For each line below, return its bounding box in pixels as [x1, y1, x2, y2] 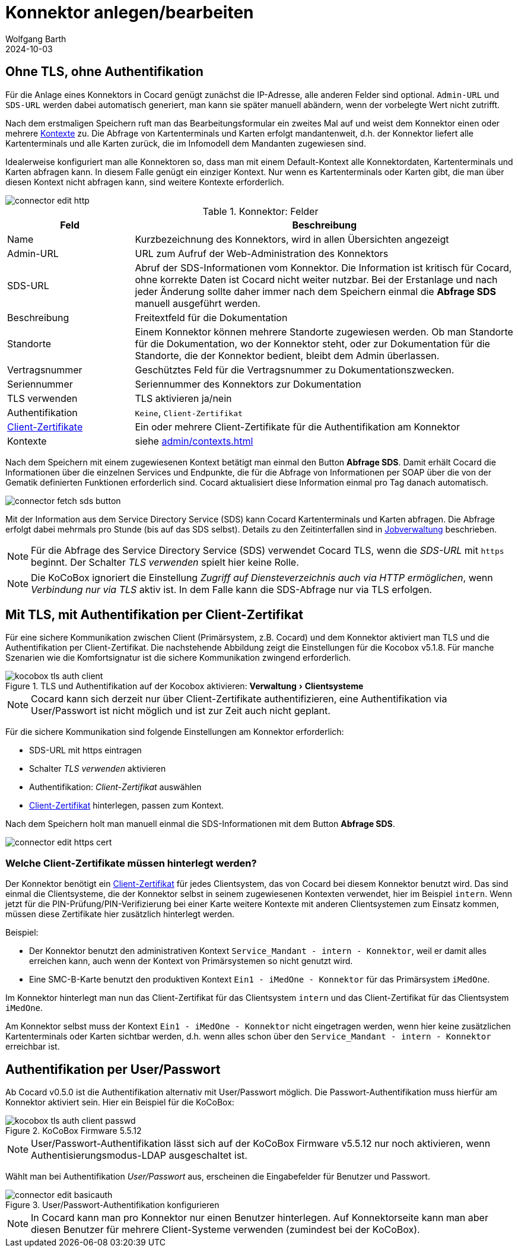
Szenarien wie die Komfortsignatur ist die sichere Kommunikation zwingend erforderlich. [5, 652, 351, 663]
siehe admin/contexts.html [135, 435, 253, 447]
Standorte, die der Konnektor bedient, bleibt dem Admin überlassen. [135, 349, 440, 362]
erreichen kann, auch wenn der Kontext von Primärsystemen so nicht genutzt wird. [29, 956, 353, 966]
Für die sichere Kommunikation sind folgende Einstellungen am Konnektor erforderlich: [5, 727, 344, 737]
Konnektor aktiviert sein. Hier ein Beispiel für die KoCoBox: [5, 1097, 234, 1108]
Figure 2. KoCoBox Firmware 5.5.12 [5, 1126, 142, 1136]
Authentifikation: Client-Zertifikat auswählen [29, 782, 202, 793]
